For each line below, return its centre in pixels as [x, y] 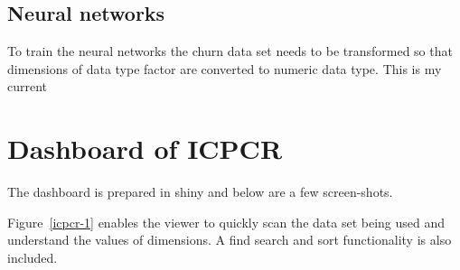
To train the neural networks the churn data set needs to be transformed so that [230, 51]
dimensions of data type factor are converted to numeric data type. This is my [225, 68]
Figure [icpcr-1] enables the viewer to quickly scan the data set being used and [226, 222]
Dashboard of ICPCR [145, 149]
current [28, 86]
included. [33, 257]
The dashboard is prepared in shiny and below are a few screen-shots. [200, 192]
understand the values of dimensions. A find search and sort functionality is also [230, 240]
